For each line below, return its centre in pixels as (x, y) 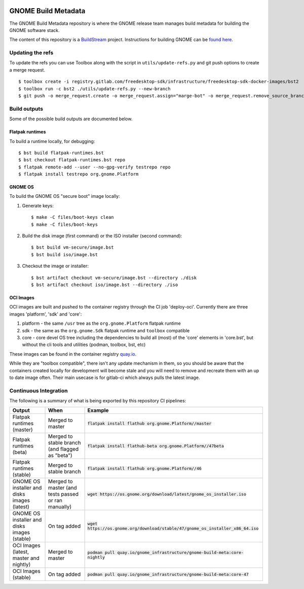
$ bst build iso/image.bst (65, 254)
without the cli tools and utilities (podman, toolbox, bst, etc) (84, 344)
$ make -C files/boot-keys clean (72, 217)
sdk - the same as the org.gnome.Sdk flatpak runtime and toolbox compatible (106, 330)
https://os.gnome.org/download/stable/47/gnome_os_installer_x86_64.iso (173, 528)
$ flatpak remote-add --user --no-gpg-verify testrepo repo (94, 167)
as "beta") (60, 456)
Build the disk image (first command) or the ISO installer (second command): (102, 236)
